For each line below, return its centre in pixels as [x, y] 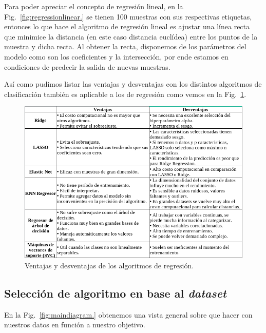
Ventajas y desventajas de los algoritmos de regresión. [109, 265]
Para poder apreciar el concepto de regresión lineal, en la [94, 6]
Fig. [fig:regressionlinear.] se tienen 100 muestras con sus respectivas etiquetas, [128, 16]
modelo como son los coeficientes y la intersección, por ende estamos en [116, 56]
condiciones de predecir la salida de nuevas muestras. [87, 66]
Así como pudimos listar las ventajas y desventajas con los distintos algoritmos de [133, 84]
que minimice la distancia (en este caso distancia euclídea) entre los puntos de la [131, 36]
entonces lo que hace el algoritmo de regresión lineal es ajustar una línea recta [127, 26]
